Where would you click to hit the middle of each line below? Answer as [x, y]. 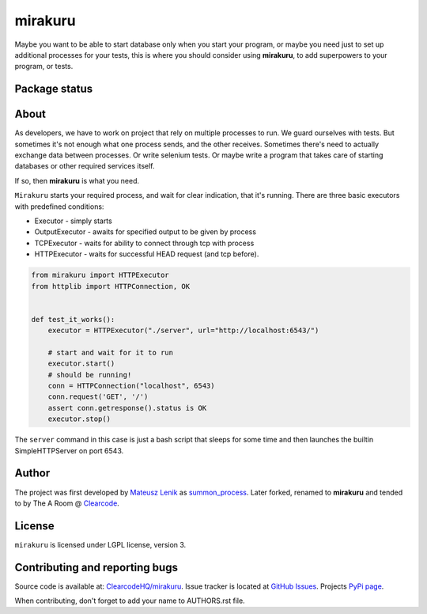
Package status [54, 89]
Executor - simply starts [73, 221]
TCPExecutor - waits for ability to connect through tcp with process [144, 243]
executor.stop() [79, 419]
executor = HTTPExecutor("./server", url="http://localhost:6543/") [183, 331]
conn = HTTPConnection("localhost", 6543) [131, 386]
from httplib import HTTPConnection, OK [110, 286]
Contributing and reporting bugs [96, 567]
